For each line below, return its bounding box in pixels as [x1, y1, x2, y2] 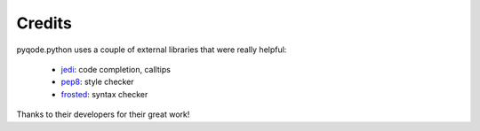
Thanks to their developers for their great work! [16, 109, 190, 119]
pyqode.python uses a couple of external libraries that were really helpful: [16, 44, 287, 55]
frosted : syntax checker [60, 89, 148, 99]
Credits [16, 13, 73, 33]
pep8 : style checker [60, 76, 134, 88]
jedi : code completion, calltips [60, 64, 171, 74]
